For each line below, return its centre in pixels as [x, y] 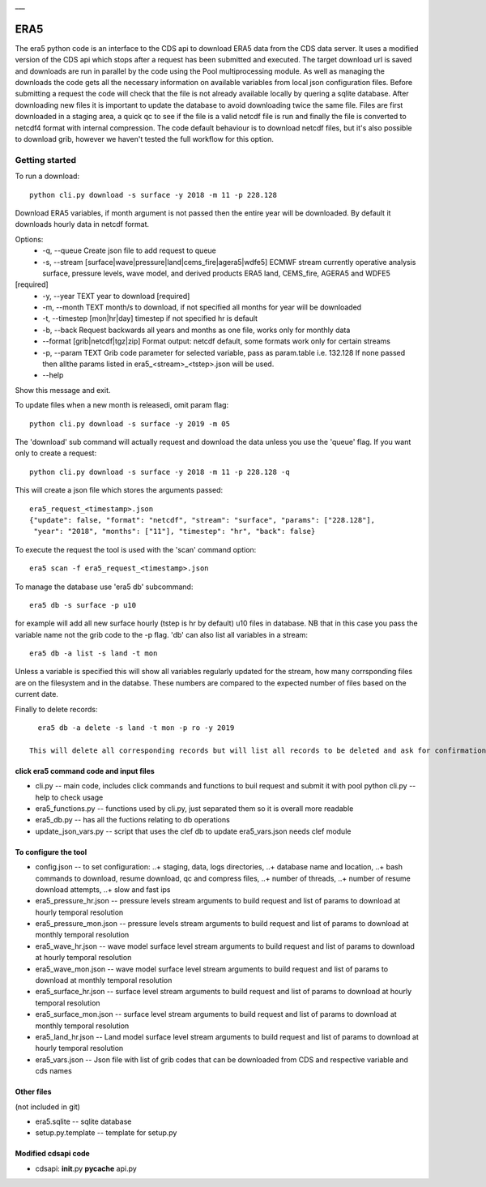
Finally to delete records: [56, 709]
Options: [29, 239]
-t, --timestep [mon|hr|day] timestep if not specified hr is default [150, 318]
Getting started [46, 160]
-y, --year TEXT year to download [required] [116, 296]
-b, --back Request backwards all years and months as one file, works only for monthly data [196, 330]
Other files [33, 1092]
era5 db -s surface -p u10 [83, 605]
